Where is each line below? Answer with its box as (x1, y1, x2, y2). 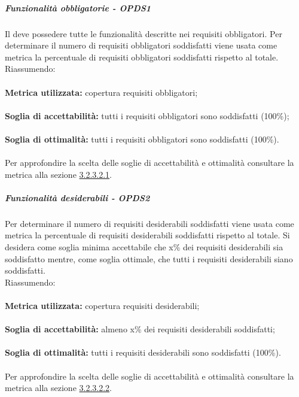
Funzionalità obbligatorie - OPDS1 (5, 1, 151, 14)
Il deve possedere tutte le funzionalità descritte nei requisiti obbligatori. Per (5, 27, 282, 40)
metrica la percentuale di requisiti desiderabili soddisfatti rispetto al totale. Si (5, 229, 290, 241)
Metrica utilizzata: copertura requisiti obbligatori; (5, 86, 198, 98)
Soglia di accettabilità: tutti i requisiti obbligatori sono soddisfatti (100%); (5, 109, 289, 122)
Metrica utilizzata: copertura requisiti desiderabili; (5, 299, 200, 311)
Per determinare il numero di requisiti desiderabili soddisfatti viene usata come (5, 217, 294, 229)
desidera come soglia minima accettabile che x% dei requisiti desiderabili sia (5, 241, 283, 253)
